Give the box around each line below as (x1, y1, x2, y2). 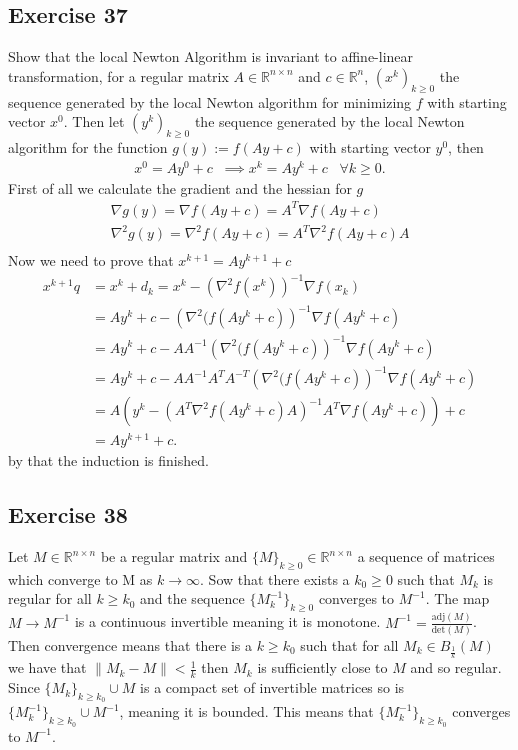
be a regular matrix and (100, 546, 248, 567)
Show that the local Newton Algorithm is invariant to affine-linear (8, 46, 414, 67)
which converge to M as (8, 568, 153, 589)
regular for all (8, 588, 92, 609)
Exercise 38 (8, 499, 128, 530)
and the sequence (140, 588, 245, 609)
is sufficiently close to (257, 657, 388, 678)
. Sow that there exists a (200, 568, 350, 589)
